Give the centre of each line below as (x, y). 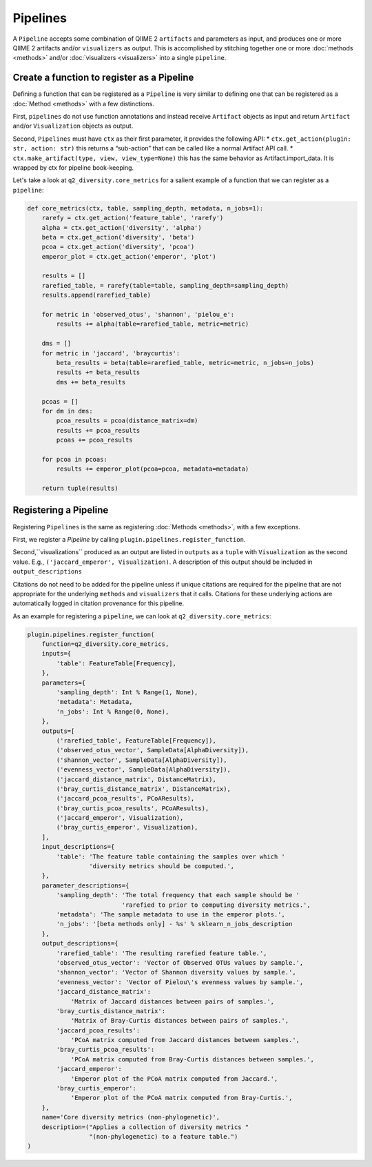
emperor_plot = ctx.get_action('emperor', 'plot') (129, 256)
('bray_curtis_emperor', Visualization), (127, 827)
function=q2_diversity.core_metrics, (105, 644)
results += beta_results (98, 372)
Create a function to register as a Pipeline (103, 78)
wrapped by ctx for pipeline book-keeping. (73, 167)
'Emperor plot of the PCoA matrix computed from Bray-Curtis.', (182, 1098)
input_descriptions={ (78, 847)
